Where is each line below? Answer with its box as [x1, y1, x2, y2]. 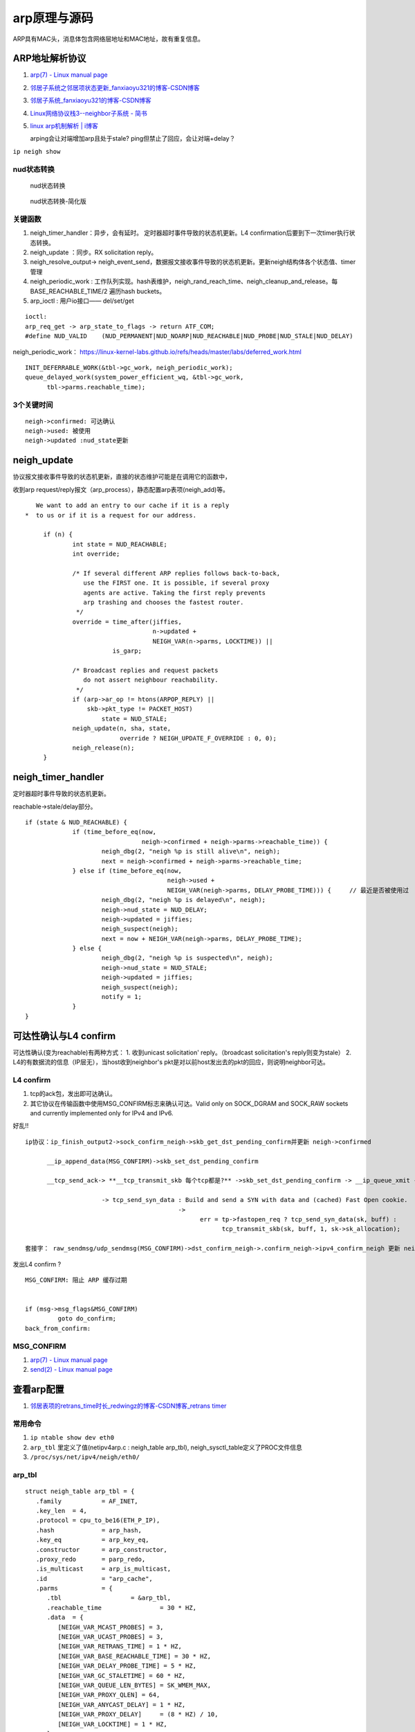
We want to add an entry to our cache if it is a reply [35, 502, 230, 509]
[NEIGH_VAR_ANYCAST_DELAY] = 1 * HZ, [57, 1701, 186, 1708]
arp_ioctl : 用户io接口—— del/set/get [30, 297, 134, 305]
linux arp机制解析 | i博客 [30, 122, 98, 130]
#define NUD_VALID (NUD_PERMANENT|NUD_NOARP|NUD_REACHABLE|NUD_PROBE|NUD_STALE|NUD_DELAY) [25, 333, 353, 340]
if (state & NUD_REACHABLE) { [25, 818, 128, 827]
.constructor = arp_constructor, [35, 1546, 167, 1553]
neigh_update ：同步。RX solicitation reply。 [30, 248, 158, 256]
